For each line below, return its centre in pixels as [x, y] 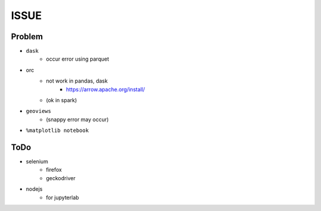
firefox [54, 170]
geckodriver [61, 178]
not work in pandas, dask [77, 81]
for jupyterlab [63, 197]
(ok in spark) [62, 100]
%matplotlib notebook [57, 130]
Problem [27, 37]
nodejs [34, 189]
